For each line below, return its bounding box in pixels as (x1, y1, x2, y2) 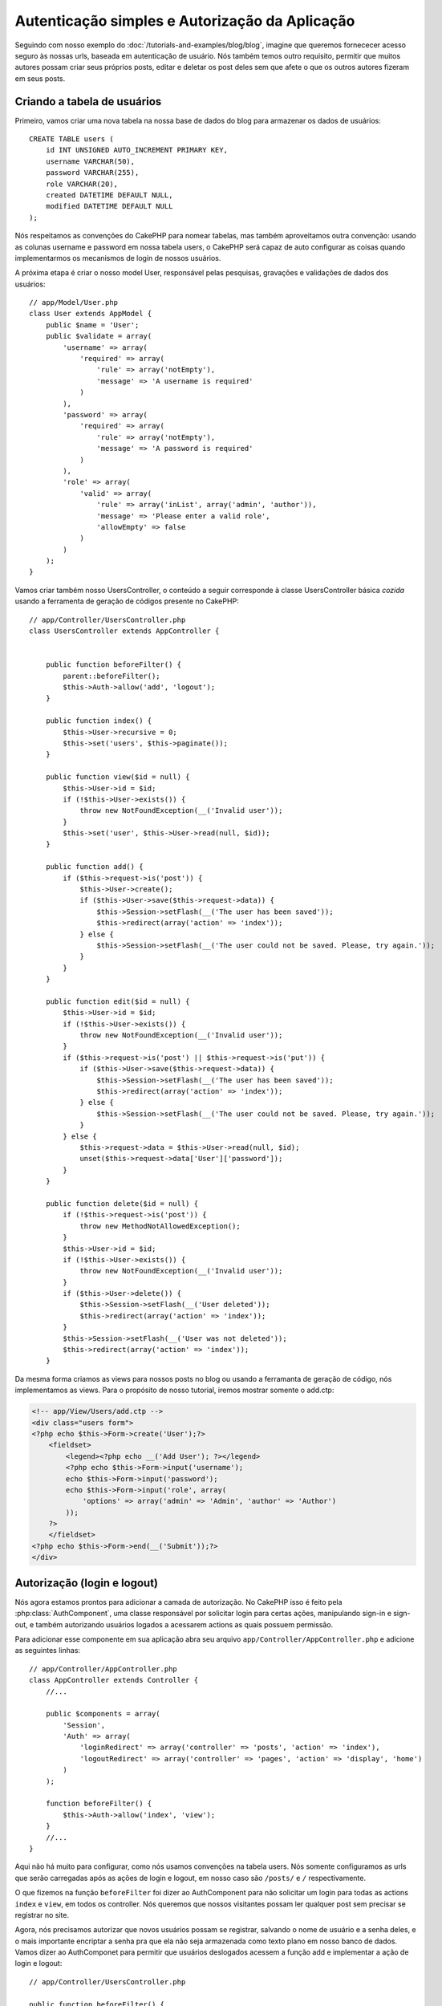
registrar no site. (14, 1910, 70, 1919)
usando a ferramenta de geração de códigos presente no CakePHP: (14, 596, 240, 606)
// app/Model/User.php (29, 298, 119, 307)
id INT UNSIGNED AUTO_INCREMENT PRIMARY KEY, (45, 145, 229, 155)
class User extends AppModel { (29, 309, 152, 319)
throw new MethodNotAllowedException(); (79, 1221, 241, 1231)
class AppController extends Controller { (29, 1675, 199, 1685)
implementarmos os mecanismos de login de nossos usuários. (14, 253, 221, 262)
